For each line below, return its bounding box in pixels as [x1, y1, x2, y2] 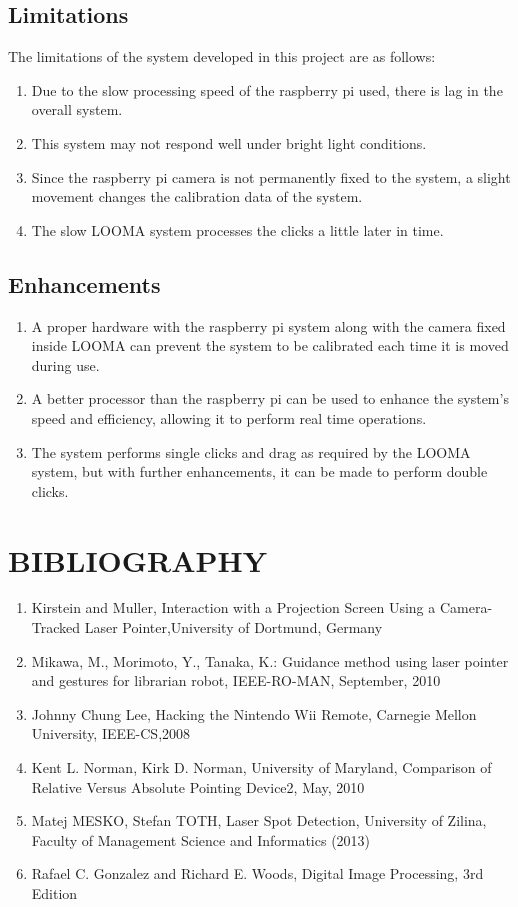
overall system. [31, 99, 123, 120]
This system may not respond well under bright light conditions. [31, 132, 427, 153]
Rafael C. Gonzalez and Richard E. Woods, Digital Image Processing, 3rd [31, 863, 484, 884]
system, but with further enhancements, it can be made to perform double [31, 461, 488, 482]
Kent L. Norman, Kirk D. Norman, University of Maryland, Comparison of [31, 757, 492, 777]
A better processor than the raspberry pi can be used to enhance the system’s [31, 388, 509, 409]
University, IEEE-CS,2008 [31, 723, 191, 744]
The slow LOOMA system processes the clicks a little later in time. [31, 219, 444, 240]
